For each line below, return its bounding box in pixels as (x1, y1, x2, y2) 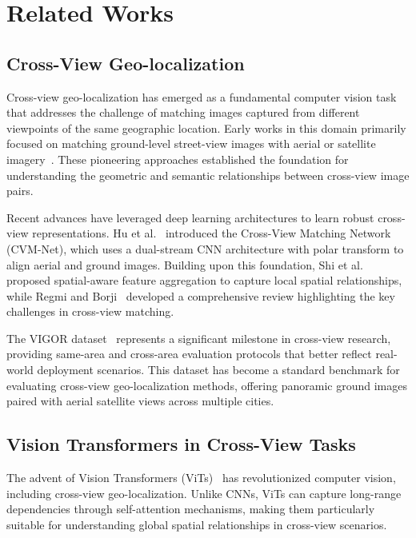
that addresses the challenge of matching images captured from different (6, 104, 360, 121)
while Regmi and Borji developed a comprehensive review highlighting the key (6, 287, 395, 304)
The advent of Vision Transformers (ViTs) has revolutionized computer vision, (6, 469, 396, 486)
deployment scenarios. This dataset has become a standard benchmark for (37, 361, 400, 378)
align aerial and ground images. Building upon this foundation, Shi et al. (6, 256, 363, 273)
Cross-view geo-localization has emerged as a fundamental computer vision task (6, 88, 397, 105)
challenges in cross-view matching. (6, 303, 174, 320)
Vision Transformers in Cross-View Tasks (6, 432, 356, 456)
